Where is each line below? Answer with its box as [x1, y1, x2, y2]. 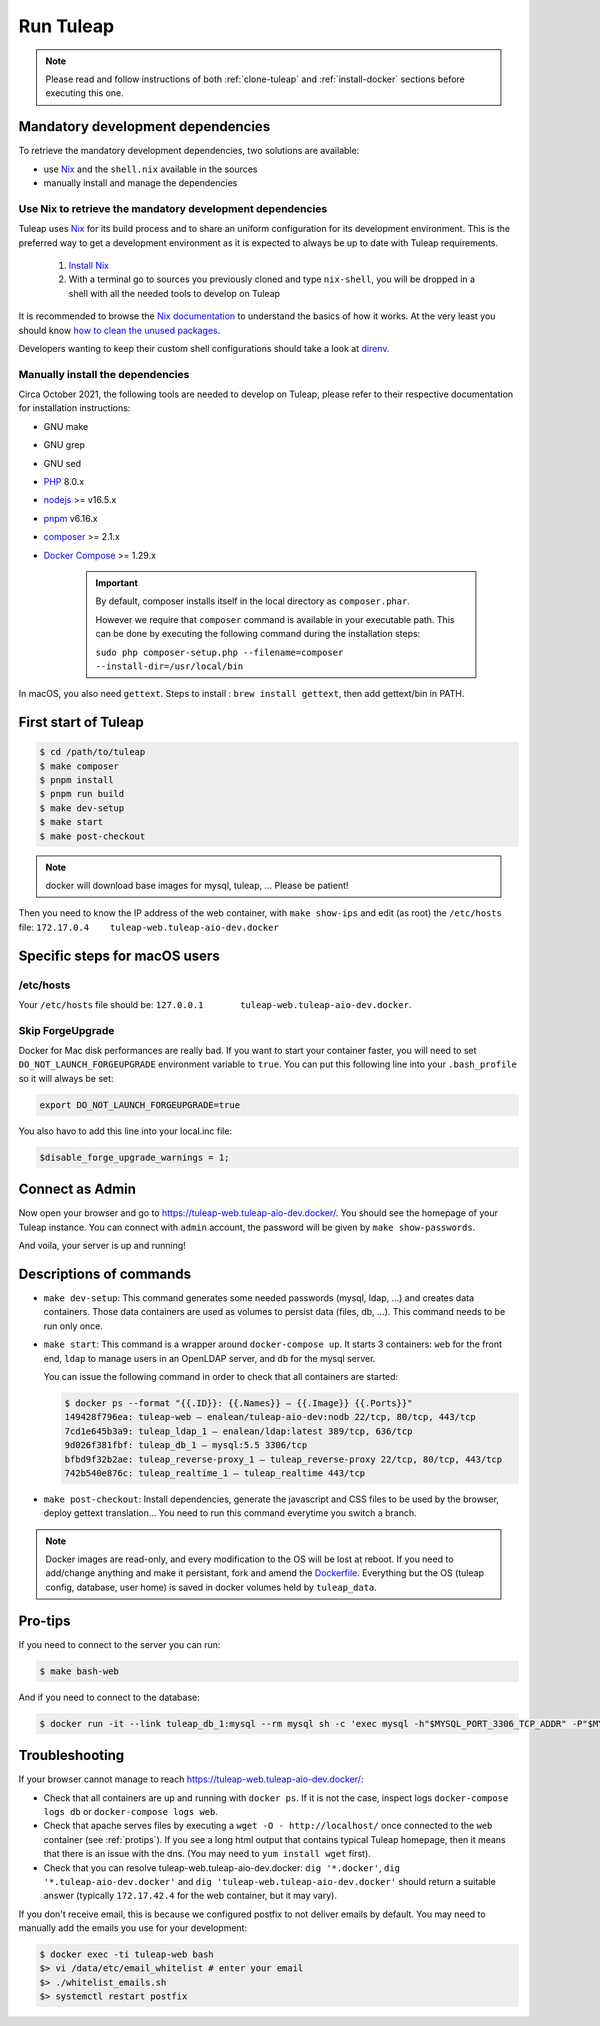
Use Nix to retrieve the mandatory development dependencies [18, 201, 328, 215]
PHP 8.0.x [43, 475, 85, 487]
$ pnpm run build [39, 788, 125, 800]
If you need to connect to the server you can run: [18, 1638, 221, 1650]
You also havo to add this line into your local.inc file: [18, 1125, 233, 1137]
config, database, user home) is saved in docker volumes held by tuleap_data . [45, 1581, 377, 1593]
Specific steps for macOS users [18, 947, 220, 964]
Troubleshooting [18, 1747, 125, 1764]
